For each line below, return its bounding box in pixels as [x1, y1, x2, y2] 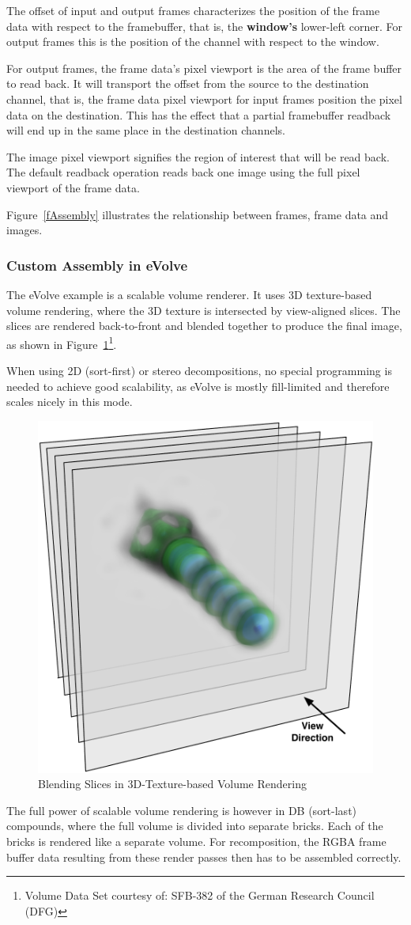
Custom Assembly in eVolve [6, 255, 188, 275]
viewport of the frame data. [6, 179, 140, 195]
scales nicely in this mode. [6, 393, 133, 410]
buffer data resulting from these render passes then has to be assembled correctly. [6, 848, 402, 865]
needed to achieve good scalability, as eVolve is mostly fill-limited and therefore [6, 377, 390, 394]
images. [6, 222, 43, 238]
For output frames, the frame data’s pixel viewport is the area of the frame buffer [6, 59, 402, 76]
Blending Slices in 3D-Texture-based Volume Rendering [38, 775, 307, 792]
